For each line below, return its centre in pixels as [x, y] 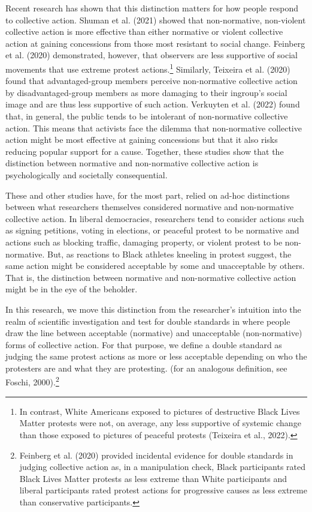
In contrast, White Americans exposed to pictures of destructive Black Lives [160, 411]
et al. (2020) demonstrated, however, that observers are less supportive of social [152, 55]
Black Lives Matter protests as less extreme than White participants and [153, 478]
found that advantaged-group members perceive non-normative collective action [152, 81]
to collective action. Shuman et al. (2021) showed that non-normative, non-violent [156, 20]
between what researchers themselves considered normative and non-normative [150, 207]
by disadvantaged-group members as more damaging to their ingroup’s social [146, 92]
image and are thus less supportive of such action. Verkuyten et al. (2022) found [153, 104]
